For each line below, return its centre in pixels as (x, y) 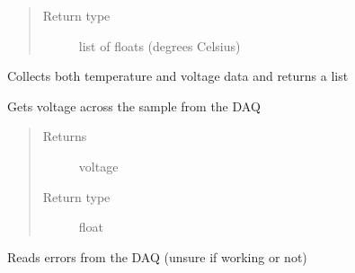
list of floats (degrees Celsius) (160, 45)
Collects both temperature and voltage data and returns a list (178, 76)
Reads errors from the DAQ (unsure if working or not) (157, 256)
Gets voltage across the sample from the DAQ (134, 106)
